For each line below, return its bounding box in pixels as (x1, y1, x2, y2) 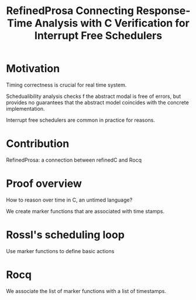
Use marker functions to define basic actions (6, 247, 115, 254)
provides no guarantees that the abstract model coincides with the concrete (6, 98, 189, 106)
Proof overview (6, 177, 82, 190)
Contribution (6, 137, 70, 151)
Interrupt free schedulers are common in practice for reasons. (6, 116, 156, 124)
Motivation (6, 62, 60, 76)
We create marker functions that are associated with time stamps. (6, 207, 165, 214)
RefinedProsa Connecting (6, 4, 135, 18)
